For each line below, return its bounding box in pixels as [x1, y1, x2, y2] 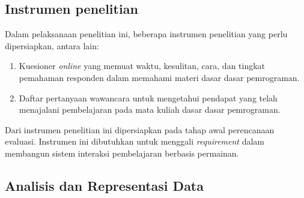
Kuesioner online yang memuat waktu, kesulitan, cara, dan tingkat [19, 59, 266, 72]
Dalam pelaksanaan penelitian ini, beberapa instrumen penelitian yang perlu [5, 28, 288, 40]
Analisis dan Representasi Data [5, 176, 204, 194]
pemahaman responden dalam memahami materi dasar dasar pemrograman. [19, 71, 300, 83]
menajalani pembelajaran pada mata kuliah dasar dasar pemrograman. [19, 103, 281, 116]
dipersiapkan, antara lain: [5, 39, 99, 52]
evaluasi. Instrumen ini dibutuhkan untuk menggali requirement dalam [5, 135, 264, 148]
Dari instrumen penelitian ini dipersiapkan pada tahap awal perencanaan [5, 123, 275, 136]
